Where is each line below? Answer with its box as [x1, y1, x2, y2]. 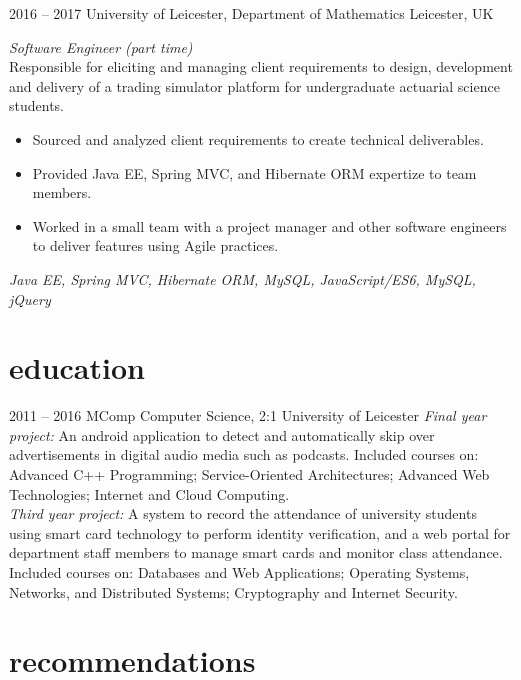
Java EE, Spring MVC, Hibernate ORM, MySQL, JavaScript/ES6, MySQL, [9, 268, 476, 289]
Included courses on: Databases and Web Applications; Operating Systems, [9, 562, 470, 582]
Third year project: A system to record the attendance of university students [9, 503, 477, 524]
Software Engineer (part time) [9, 36, 193, 57]
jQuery [9, 288, 51, 309]
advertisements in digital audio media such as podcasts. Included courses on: [9, 444, 479, 465]
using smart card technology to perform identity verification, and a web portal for [9, 522, 511, 543]
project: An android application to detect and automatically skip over [9, 424, 435, 445]
